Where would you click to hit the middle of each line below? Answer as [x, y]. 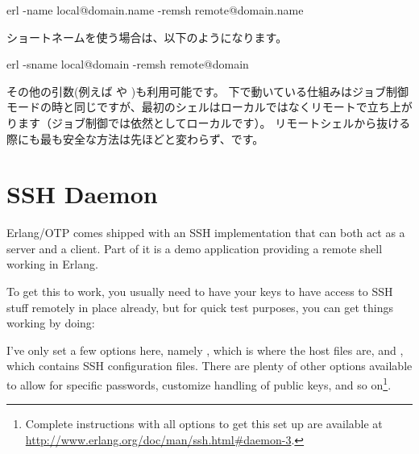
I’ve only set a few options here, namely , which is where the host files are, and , [205, 350]
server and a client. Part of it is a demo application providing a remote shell [195, 248]
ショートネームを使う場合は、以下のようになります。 [147, 37]
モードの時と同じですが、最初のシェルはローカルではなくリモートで [187, 107]
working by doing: [51, 323]
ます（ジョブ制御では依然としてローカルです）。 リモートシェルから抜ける [214, 122]
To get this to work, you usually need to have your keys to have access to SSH [200, 292]
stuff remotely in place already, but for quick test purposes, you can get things [200, 307]
